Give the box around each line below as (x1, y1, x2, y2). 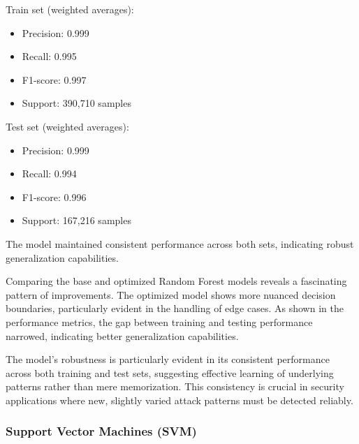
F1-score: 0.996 (22, 189, 87, 204)
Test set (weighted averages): (6, 119, 129, 133)
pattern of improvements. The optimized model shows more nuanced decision (6, 287, 336, 302)
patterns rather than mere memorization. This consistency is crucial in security (6, 379, 344, 394)
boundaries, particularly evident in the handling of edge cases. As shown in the (6, 301, 344, 316)
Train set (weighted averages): (6, 2, 134, 16)
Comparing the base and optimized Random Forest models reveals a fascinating (6, 274, 347, 288)
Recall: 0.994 (22, 166, 77, 181)
